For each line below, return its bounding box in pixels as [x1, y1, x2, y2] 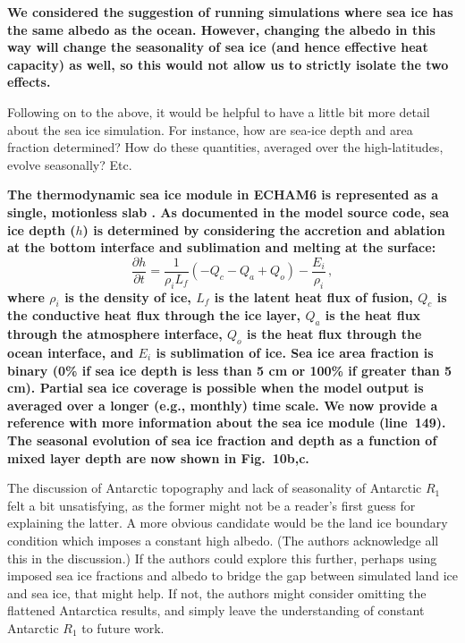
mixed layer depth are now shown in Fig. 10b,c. [7, 448, 309, 467]
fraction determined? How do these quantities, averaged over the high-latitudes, [7, 138, 444, 157]
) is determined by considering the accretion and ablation [82, 220, 445, 239]
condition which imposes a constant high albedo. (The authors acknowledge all [7, 530, 439, 549]
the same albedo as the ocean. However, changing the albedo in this [7, 20, 435, 38]
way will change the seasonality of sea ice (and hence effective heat [7, 38, 428, 56]
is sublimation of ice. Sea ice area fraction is [156, 343, 434, 361]
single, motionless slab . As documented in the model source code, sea [7, 202, 450, 221]
